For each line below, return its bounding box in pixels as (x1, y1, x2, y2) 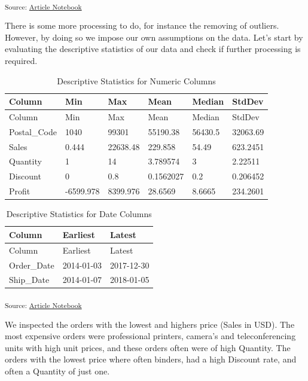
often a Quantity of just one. (5, 364, 110, 377)
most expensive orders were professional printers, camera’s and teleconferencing (5, 330, 296, 342)
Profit (9, 185, 31, 197)
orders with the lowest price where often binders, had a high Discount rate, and (5, 353, 297, 365)
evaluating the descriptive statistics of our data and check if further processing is (5, 42, 301, 55)
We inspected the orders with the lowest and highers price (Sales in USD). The (5, 318, 295, 330)
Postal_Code (9, 125, 57, 138)
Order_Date (9, 258, 54, 271)
